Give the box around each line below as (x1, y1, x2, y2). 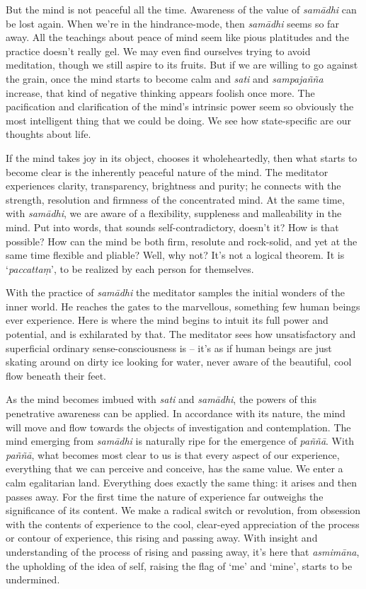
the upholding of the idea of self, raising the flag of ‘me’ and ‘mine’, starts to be (6, 558, 353, 573)
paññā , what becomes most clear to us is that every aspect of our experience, (6, 447, 340, 462)
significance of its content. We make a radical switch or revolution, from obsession (6, 503, 361, 518)
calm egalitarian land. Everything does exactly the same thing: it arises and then (6, 475, 358, 489)
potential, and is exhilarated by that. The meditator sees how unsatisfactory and (6, 327, 356, 342)
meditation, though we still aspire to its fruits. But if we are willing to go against (6, 57, 358, 72)
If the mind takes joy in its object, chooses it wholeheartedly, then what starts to (6, 150, 358, 165)
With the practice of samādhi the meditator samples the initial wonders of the (6, 285, 345, 300)
